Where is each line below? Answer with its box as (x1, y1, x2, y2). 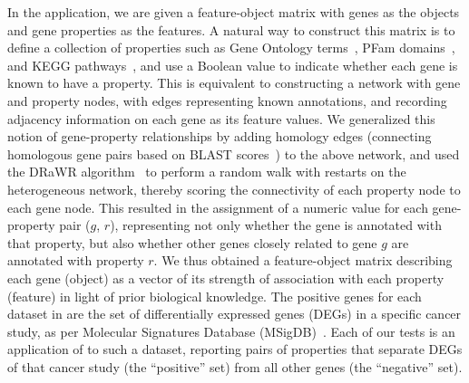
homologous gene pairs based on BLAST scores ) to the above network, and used (7, 144, 460, 163)
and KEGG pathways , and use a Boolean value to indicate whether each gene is (7, 55, 458, 74)
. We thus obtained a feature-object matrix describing (153, 251, 453, 270)
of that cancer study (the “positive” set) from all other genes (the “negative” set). (7, 357, 463, 376)
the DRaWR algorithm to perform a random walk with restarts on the (7, 162, 406, 181)
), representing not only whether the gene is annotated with (110, 215, 442, 235)
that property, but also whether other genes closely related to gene (7, 233, 377, 252)
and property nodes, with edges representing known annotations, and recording (7, 91, 447, 110)
